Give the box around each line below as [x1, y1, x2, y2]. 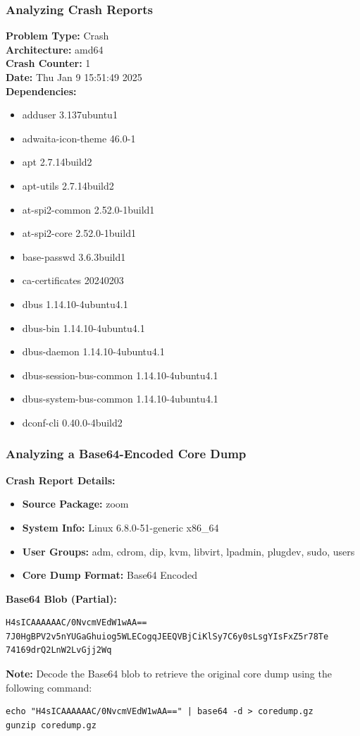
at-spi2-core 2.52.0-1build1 [22, 226, 136, 240]
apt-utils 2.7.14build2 [22, 178, 114, 192]
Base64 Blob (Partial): [6, 591, 117, 606]
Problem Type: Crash [6, 28, 109, 43]
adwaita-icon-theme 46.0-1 [22, 130, 136, 145]
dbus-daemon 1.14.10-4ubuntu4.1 [22, 344, 165, 359]
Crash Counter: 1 [6, 56, 91, 70]
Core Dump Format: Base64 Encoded [22, 568, 197, 582]
